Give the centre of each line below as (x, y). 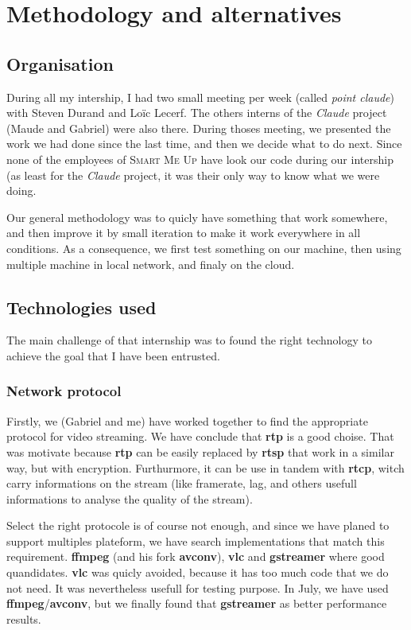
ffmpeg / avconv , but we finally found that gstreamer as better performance (197, 603)
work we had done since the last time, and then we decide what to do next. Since (204, 144)
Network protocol (64, 391)
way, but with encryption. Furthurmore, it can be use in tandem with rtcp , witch (205, 467)
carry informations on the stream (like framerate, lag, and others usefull (182, 483)
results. (24, 618)
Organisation (60, 63)
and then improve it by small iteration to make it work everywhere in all (184, 233)
